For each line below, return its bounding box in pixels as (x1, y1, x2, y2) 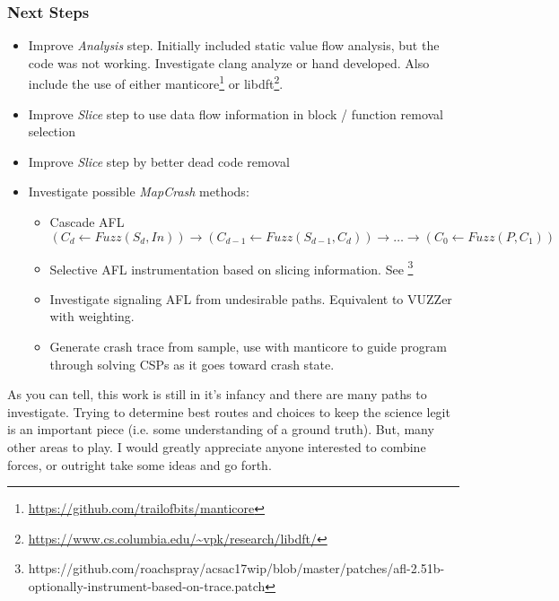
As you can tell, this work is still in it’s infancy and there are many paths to (7, 385, 427, 404)
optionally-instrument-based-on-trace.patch (28, 577, 266, 595)
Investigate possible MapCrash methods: (28, 182, 249, 201)
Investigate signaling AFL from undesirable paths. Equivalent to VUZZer (49, 289, 452, 308)
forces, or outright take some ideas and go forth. (7, 455, 272, 474)
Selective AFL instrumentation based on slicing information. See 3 (49, 257, 414, 278)
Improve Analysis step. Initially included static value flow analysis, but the (28, 36, 440, 55)
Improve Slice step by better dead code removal (28, 152, 290, 170)
